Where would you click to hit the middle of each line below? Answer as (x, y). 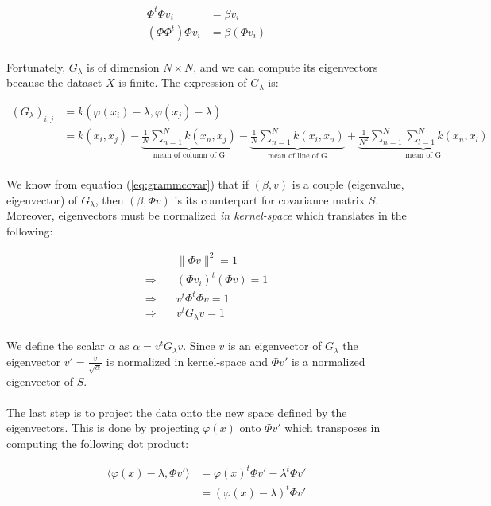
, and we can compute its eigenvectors (286, 66)
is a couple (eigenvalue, (348, 183)
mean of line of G (298, 156)
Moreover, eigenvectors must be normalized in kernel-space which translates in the (207, 215)
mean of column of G (189, 156)
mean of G (423, 155)
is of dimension (123, 66)
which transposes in (332, 428)
